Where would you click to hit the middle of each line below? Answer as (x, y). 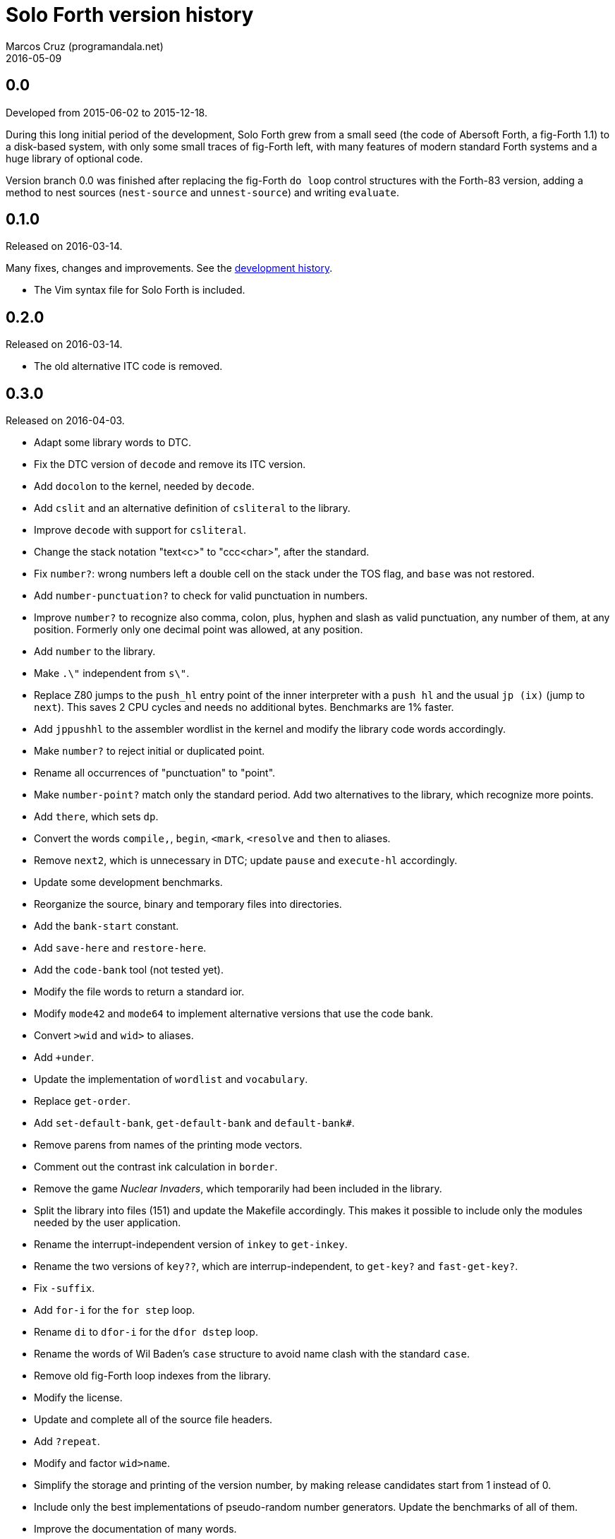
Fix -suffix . (65, 1288)
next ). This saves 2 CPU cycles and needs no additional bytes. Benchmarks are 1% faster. (244, 707)
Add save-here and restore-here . (120, 948)
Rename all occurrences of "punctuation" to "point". (155, 773)
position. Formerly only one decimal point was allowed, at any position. (199, 630)
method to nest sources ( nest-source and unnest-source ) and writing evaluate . (203, 192)
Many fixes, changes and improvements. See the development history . (169, 268)
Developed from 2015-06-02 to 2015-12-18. (106, 112)
